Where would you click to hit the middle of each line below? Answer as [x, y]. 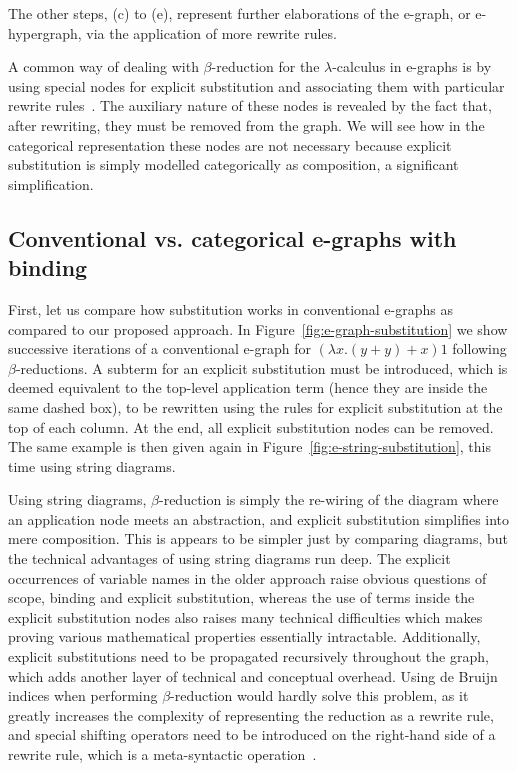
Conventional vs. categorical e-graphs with [232, 237]
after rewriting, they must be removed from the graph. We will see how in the [246, 124]
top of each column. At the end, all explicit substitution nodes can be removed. [251, 426]
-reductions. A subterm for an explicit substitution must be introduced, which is [261, 367]
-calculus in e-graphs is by [412, 66]
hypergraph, [45, 32]
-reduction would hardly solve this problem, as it [319, 695]
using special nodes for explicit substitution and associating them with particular [256, 85]
